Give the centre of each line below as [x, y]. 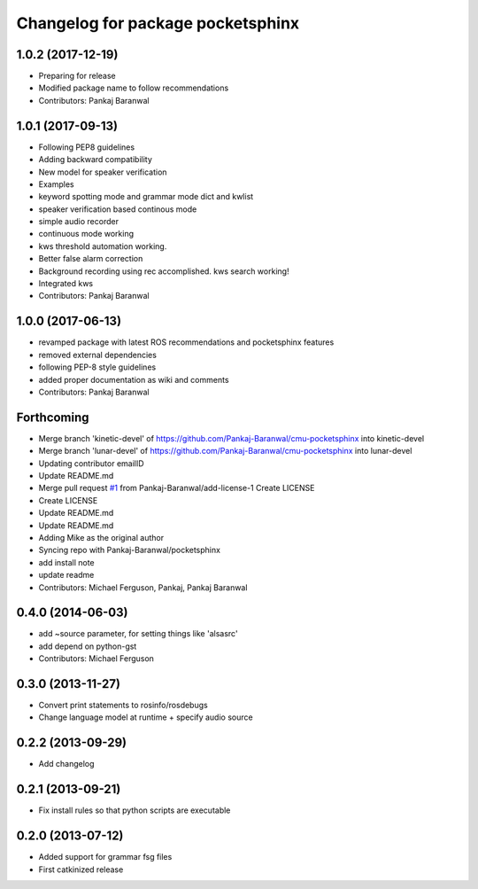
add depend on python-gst [88, 646]
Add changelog [66, 764]
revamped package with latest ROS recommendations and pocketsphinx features [186, 342]
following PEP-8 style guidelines [97, 367]
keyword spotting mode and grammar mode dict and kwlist [146, 197]
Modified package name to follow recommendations [134, 88]
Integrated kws [66, 284]
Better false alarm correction [91, 259]
